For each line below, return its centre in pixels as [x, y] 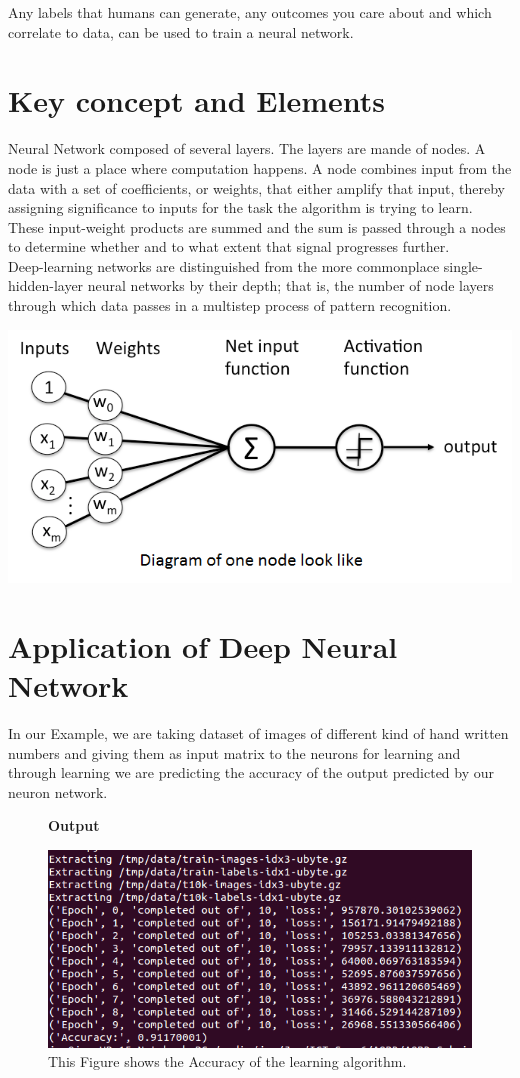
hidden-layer [46, 285]
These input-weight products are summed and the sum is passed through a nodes [257, 226]
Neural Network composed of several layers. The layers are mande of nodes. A [247, 148]
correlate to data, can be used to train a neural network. [181, 31]
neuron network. [58, 791]
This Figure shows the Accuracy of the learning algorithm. [227, 1061]
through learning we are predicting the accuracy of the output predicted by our [251, 772]
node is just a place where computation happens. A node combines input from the [260, 167]
